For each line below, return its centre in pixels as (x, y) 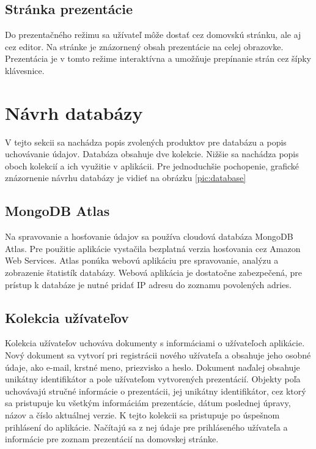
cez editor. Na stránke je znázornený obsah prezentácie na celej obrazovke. (144, 46)
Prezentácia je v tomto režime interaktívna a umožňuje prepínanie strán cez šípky (158, 58)
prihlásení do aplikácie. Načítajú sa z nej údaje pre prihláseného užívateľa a (146, 427)
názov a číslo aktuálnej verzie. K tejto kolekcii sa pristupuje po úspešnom (142, 415)
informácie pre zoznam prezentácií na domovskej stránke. (112, 439)
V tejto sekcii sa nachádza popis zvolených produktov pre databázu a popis (146, 142)
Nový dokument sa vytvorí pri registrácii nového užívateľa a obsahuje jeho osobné (158, 355)
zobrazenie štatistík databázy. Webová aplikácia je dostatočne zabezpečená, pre (154, 273)
